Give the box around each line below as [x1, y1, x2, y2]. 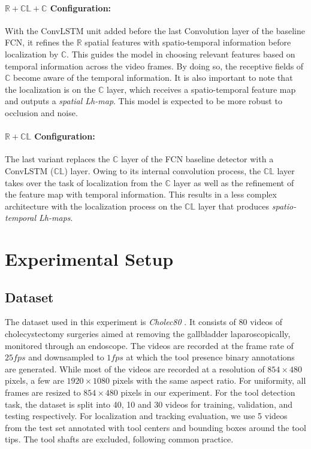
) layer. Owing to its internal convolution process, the [64, 164, 261, 177]
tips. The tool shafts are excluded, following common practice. [5, 433, 234, 445]
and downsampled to [28, 351, 104, 363]
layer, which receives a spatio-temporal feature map [107, 83, 296, 95]
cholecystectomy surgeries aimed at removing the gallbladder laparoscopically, [5, 327, 291, 340]
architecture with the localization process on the [5, 199, 182, 212]
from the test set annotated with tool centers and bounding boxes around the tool [5, 421, 306, 433]
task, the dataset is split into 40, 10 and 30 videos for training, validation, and [5, 398, 293, 410]
